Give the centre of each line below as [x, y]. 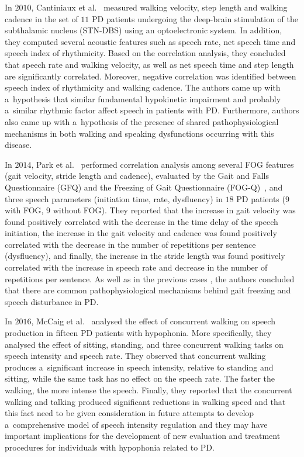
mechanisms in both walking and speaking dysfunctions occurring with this [139, 133]
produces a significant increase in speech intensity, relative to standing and [139, 367]
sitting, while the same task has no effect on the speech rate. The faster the [140, 378]
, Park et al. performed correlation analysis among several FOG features [163, 164]
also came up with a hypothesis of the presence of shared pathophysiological [142, 121]
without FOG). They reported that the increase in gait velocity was [174, 210]
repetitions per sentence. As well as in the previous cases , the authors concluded [150, 278]
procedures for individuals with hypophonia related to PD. [110, 447]
